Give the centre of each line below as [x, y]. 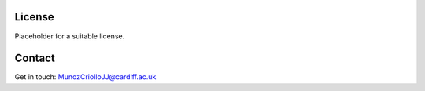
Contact [35, 58]
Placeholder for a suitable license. [70, 36]
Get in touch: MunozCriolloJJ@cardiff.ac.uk [85, 77]
